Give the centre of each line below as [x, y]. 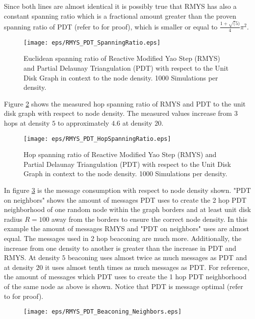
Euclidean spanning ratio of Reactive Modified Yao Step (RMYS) [122, 58]
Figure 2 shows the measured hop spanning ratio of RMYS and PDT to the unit [125, 103]
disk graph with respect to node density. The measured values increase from [118, 113]
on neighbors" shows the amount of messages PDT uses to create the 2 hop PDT [125, 199]
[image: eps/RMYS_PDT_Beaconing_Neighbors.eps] [103, 312]
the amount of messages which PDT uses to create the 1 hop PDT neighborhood [125, 277]
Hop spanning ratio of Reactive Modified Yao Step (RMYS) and [120, 154]
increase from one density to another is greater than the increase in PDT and [120, 248]
